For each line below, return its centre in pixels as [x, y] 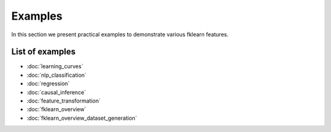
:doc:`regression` [48, 83]
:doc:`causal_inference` [56, 92]
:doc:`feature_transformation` [64, 101]
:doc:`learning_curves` [55, 66]
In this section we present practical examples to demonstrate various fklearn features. [120, 34]
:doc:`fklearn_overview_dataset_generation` [82, 118]
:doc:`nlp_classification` [57, 75]
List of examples [44, 52]
